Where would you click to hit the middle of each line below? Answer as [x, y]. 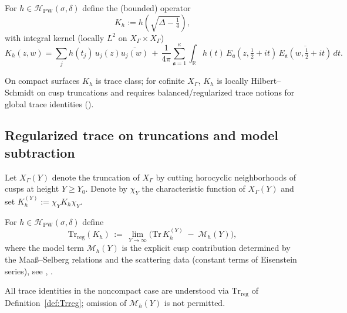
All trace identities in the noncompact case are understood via [117, 290]
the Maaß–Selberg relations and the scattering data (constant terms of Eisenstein [151, 259]
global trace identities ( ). [49, 103]
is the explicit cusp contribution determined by [206, 248]
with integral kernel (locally [55, 37]
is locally [233, 81]
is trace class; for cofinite [140, 81]
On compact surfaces [42, 81]
